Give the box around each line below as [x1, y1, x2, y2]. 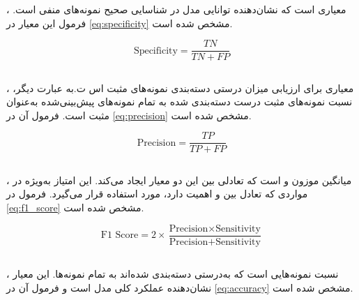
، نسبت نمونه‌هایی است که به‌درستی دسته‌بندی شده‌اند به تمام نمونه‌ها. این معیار [6, 267, 339, 281]
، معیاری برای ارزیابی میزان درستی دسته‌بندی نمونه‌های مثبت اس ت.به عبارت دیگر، [6, 80, 354, 95]
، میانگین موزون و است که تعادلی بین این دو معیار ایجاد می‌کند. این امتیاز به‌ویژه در [6, 172, 352, 187]
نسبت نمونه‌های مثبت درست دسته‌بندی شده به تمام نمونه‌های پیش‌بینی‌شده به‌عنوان [6, 94, 353, 109]
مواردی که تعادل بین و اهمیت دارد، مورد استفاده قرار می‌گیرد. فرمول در [6, 186, 308, 201]
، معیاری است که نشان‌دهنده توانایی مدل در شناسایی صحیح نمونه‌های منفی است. [6, 2, 346, 16]
